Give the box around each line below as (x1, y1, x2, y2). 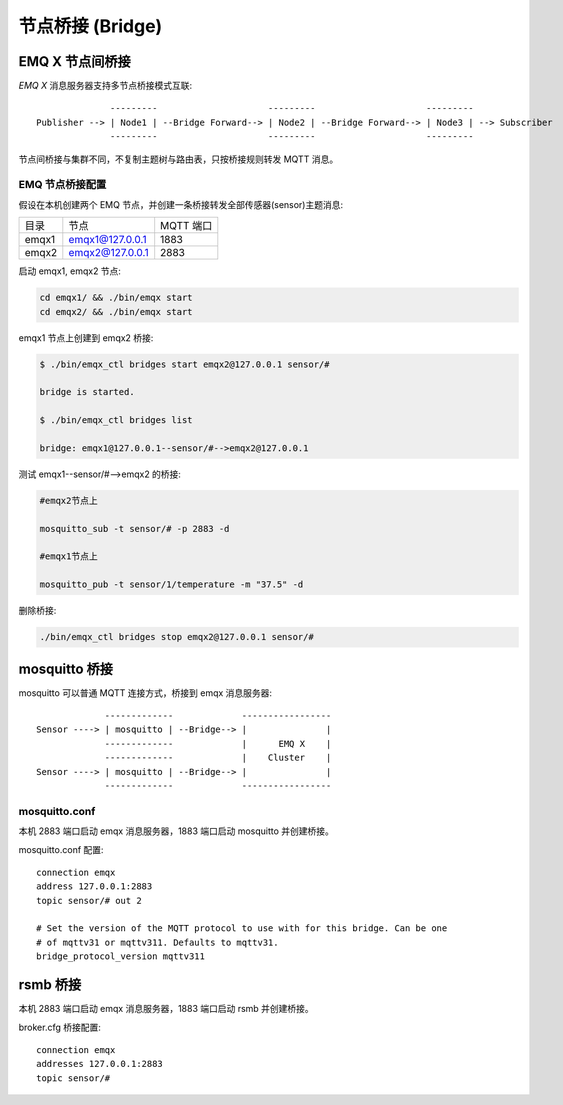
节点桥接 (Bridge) (18, 15, 163, 37)
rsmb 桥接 (18, 976, 82, 994)
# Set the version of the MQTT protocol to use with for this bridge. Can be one (36, 923, 448, 934)
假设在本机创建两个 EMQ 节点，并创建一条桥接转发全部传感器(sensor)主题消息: (18, 198, 344, 210)
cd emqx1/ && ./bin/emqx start (39, 292, 194, 304)
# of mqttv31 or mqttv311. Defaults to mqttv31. (36, 936, 279, 948)
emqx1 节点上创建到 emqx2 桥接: (18, 331, 154, 344)
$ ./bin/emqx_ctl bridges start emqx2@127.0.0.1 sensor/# (39, 358, 330, 370)
